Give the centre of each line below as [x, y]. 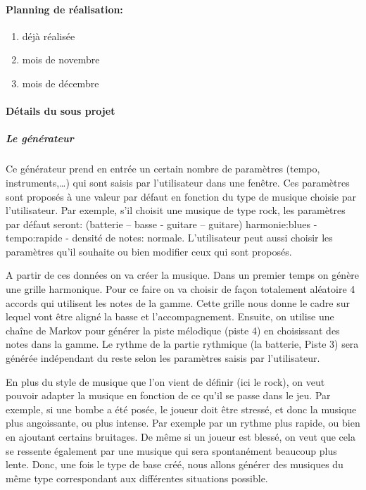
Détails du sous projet [61, 111]
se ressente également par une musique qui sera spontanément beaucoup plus [171, 450]
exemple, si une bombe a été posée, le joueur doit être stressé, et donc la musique [181, 409]
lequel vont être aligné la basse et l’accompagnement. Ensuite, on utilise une [170, 316]
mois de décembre [61, 83]
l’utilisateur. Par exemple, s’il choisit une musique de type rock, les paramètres [176, 210]
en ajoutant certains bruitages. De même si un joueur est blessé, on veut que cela [181, 437]
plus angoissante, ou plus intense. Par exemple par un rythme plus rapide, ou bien [183, 423]
